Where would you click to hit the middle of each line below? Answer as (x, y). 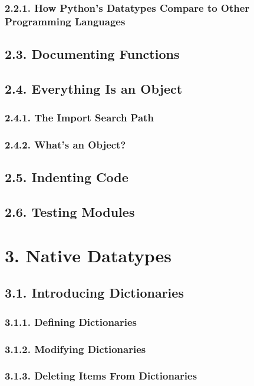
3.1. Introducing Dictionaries (94, 293)
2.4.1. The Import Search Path (79, 118)
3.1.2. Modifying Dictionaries (75, 349)
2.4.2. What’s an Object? (65, 145)
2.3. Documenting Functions (92, 54)
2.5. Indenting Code (67, 177)
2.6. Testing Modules (70, 212)
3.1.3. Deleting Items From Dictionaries (101, 376)
